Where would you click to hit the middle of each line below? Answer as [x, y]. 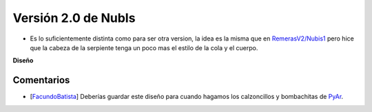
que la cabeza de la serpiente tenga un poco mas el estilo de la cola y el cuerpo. [144, 47]
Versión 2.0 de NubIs [74, 18]
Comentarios [41, 80]
